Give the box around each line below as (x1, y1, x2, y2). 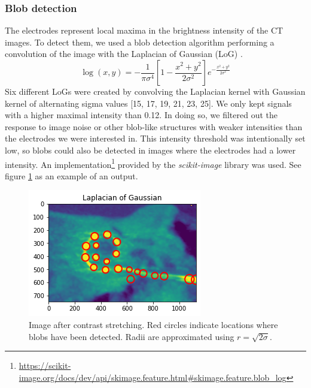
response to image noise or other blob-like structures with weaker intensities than (5, 120, 303, 133)
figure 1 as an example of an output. (5, 169, 138, 182)
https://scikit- (19, 359, 71, 372)
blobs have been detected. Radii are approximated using (29, 330, 234, 342)
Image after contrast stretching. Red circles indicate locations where (29, 318, 278, 330)
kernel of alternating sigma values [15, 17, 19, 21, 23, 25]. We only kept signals (5, 97, 292, 109)
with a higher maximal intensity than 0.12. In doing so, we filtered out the (5, 109, 278, 121)
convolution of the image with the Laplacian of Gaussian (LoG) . (5, 47, 243, 60)
